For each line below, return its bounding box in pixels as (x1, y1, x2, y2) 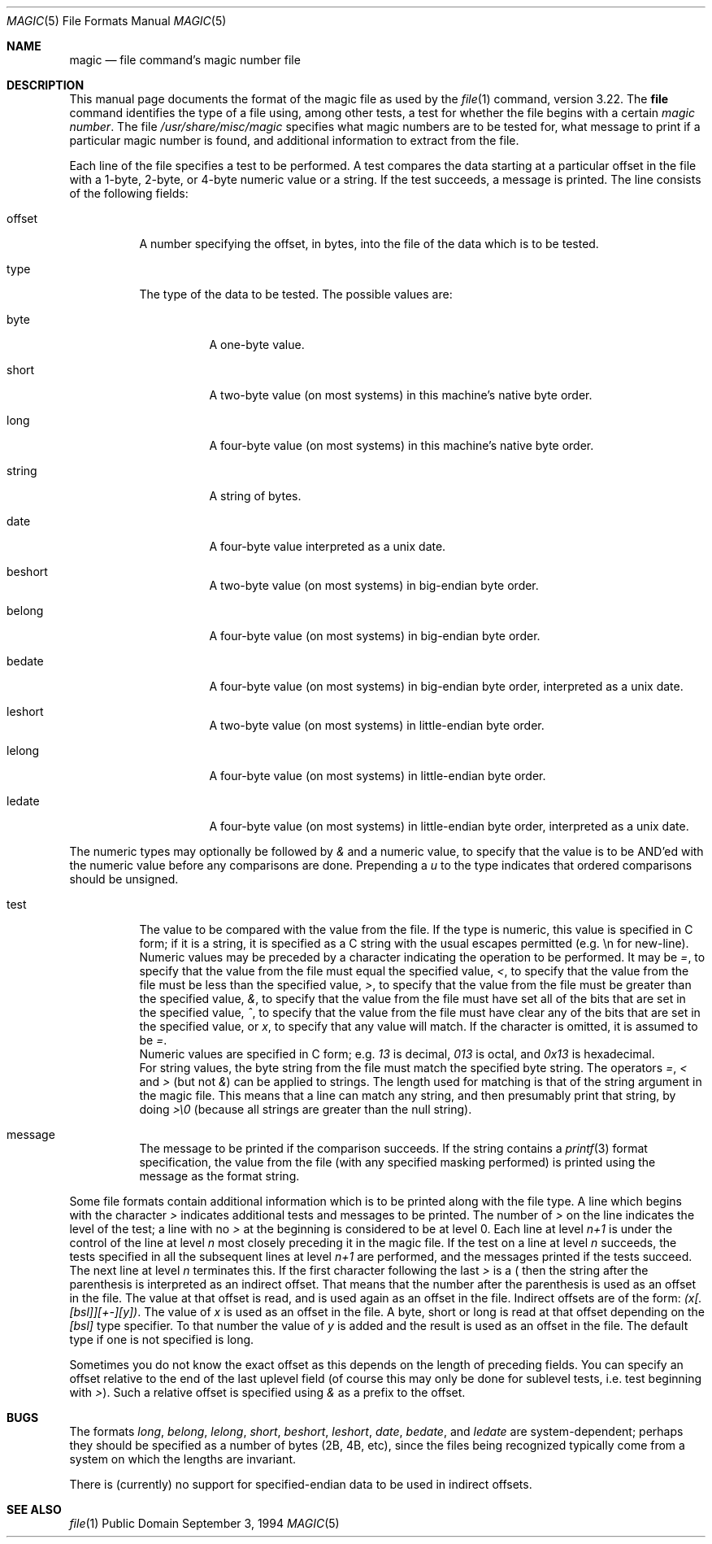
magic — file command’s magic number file (69, 53, 301, 67)
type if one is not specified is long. (69, 1332, 254, 1346)
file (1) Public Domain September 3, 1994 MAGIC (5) (69, 1516, 340, 1530)
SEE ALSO (7, 1503, 62, 1516)
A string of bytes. (209, 489, 302, 503)
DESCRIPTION (7, 78, 85, 92)
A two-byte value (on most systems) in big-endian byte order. (209, 578, 539, 592)
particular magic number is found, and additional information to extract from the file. (69, 133, 519, 147)
